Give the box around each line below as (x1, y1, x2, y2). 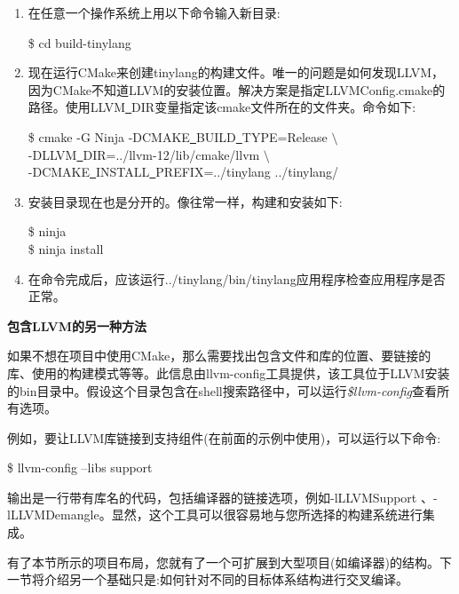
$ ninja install (28, 239, 104, 257)
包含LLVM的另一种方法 (7, 316, 147, 335)
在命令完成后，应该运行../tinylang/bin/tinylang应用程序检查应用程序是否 (28, 269, 446, 288)
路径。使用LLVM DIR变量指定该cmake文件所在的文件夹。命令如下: (28, 98, 416, 116)
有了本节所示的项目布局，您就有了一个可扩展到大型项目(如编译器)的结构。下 (7, 552, 452, 571)
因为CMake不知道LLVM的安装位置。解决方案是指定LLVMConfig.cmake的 (28, 80, 446, 99)
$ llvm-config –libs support (7, 458, 153, 477)
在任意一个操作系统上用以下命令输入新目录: (28, 4, 281, 21)
